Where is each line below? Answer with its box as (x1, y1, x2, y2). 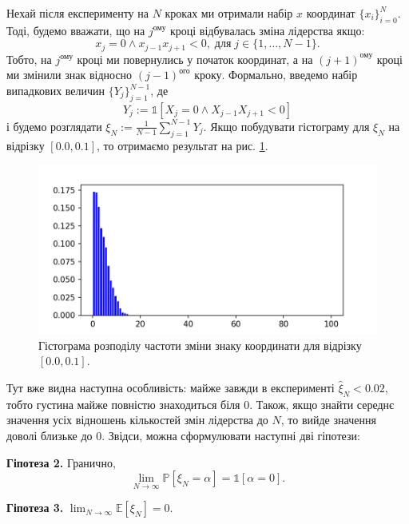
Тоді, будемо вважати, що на (6, 22, 145, 38)
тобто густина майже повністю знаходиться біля (6, 395, 240, 412)
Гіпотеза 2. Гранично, (6, 454, 116, 470)
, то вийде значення (280, 411, 376, 428)
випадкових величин (6, 82, 105, 99)
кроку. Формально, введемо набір (194, 66, 358, 83)
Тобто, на (6, 50, 52, 67)
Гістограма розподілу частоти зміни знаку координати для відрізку (38, 336, 362, 353)
